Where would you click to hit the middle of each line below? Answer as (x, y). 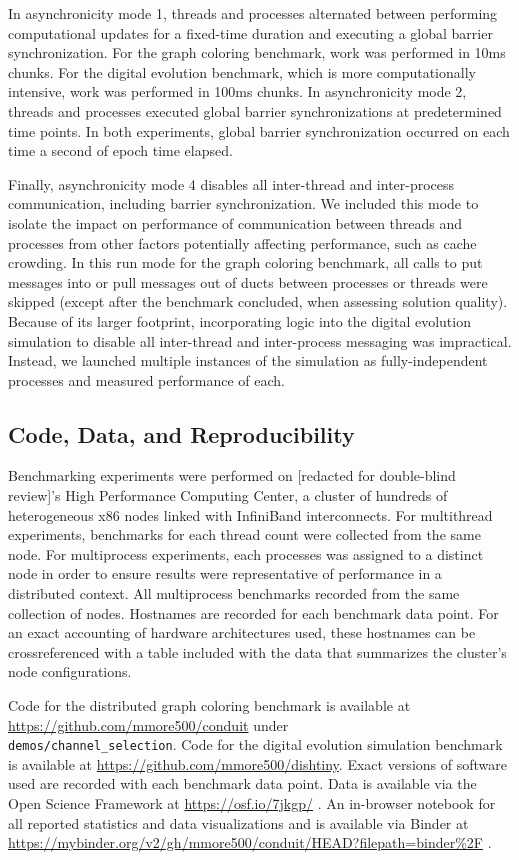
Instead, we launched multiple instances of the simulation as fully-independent (248, 360)
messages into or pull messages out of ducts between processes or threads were (248, 281)
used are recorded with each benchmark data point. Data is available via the (242, 783)
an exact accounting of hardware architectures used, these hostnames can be (242, 632)
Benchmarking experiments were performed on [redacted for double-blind (232, 475)
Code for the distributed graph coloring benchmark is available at (209, 705)
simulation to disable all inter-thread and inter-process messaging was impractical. (260, 340)
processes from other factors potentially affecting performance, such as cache (242, 242)
